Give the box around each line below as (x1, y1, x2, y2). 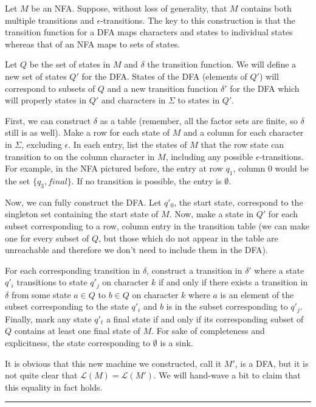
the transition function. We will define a (147, 58, 297, 71)
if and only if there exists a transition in (158, 276, 308, 288)
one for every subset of (5, 231, 89, 244)
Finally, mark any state (5, 312, 92, 325)
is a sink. (160, 336, 193, 349)
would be (275, 162, 309, 175)
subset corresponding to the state (5, 300, 129, 313)
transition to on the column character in (5, 150, 155, 162)
